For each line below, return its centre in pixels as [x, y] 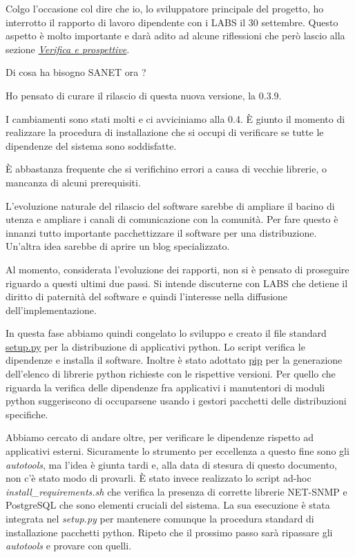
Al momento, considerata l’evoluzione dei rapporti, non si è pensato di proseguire [177, 269]
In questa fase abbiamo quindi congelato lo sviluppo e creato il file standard [166, 333]
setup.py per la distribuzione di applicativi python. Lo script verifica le [155, 346]
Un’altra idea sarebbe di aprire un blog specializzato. [118, 246]
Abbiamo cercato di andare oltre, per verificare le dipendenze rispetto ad [160, 437]
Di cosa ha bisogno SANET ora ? [76, 72]
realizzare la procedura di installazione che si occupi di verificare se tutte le [165, 132]
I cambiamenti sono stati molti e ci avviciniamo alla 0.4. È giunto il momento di [175, 118]
